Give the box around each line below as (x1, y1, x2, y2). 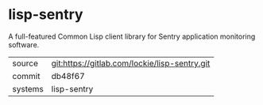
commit (12, 70, 41, 81)
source (12, 58, 38, 69)
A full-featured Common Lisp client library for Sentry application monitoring (8, 32, 256, 41)
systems (12, 83, 44, 94)
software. (8, 39, 40, 49)
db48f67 (51, 70, 85, 81)
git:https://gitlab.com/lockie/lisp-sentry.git (51, 58, 211, 69)
